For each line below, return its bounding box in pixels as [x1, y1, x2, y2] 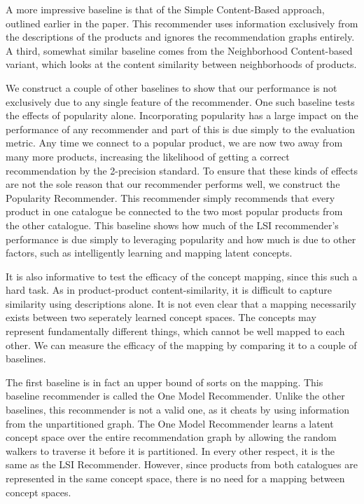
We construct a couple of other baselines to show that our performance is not [6, 80, 337, 95]
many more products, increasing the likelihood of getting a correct [6, 149, 290, 163]
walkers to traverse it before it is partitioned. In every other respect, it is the [6, 443, 335, 458]
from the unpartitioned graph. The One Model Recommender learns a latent [6, 416, 334, 430]
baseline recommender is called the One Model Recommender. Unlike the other [6, 388, 345, 403]
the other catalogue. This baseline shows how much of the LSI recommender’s [6, 217, 339, 232]
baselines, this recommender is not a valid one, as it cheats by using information [6, 402, 350, 417]
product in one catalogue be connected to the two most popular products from [6, 204, 343, 219]
